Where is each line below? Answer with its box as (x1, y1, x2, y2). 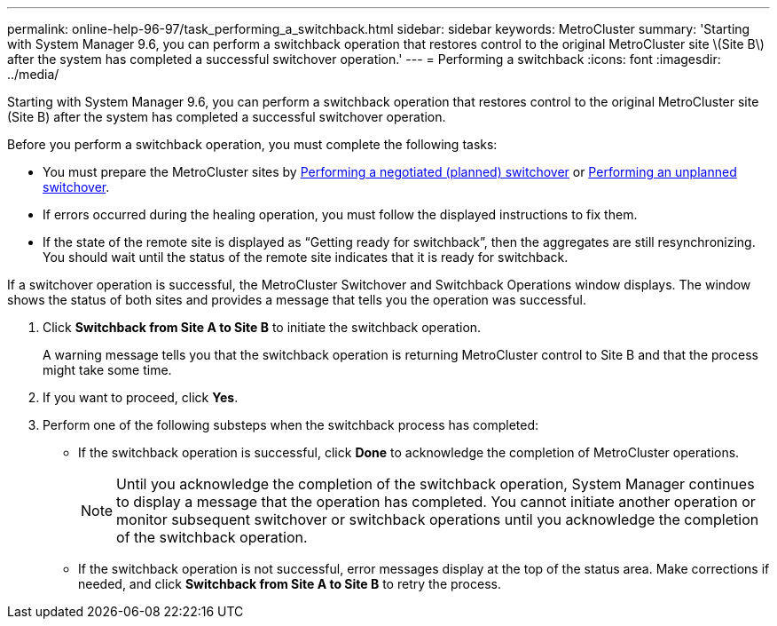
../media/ (7, 67, 59, 82)
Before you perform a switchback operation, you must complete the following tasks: (7, 137, 498, 152)
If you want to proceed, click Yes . (43, 390, 239, 405)
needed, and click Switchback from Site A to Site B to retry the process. (78, 576, 501, 591)
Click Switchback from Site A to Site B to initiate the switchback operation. (43, 320, 482, 335)
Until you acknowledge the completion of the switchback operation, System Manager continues (116, 475, 755, 493)
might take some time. (43, 362, 172, 377)
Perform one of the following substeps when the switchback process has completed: (43, 417, 539, 432)
